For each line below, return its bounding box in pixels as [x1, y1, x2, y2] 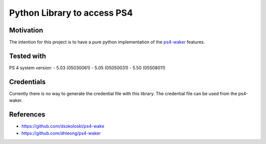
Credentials [9, 78, 46, 86]
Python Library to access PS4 [9, 7, 133, 18]
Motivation [9, 26, 43, 34]
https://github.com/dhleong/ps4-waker [21, 130, 101, 136]
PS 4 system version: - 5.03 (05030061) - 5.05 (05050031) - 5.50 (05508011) [9, 64, 166, 71]
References [9, 111, 45, 119]
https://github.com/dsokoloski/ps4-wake [21, 123, 104, 129]
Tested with [9, 52, 46, 60]
